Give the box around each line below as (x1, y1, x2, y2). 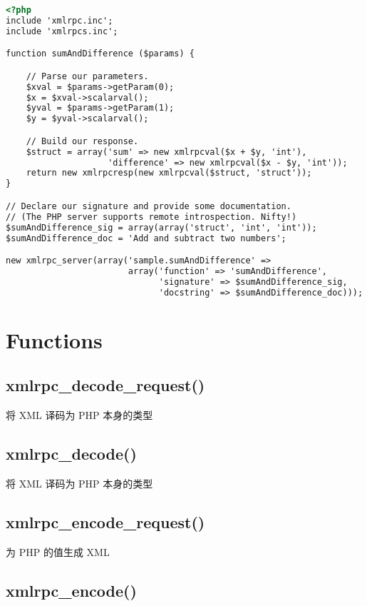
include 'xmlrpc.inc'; (6, 15, 113, 26)
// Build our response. (26, 136, 139, 146)
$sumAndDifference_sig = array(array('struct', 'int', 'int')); (6, 222, 317, 233)
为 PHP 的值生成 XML (6, 544, 110, 559)
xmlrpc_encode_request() (6, 510, 205, 532)
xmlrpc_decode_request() (6, 374, 205, 396)
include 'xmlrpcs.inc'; (6, 26, 118, 36)
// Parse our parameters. (26, 71, 149, 81)
